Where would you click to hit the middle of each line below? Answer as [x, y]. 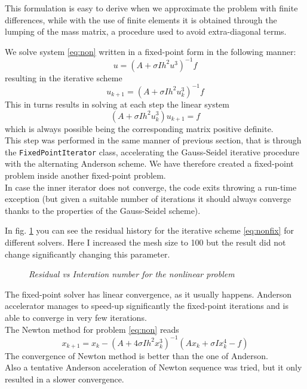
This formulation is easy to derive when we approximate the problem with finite [151, 8]
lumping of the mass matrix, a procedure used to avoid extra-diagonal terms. [146, 31]
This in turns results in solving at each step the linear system [117, 104]
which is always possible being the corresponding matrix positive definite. [139, 128]
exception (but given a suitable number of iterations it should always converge [148, 199]
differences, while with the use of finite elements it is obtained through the [141, 19]
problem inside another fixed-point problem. [85, 175]
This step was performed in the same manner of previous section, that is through [153, 140]
